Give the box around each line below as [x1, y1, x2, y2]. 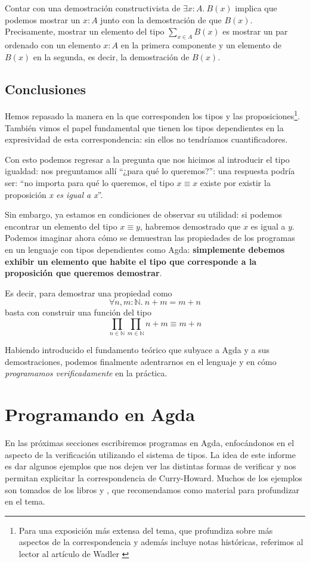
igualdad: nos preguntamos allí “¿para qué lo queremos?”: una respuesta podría [5, 165, 295, 177]
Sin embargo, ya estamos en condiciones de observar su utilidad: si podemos [5, 208, 282, 221]
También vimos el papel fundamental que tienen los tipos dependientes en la [5, 121, 284, 134]
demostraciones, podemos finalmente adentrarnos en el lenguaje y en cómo [5, 355, 277, 367]
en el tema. [5, 495, 45, 508]
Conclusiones [5, 79, 86, 98]
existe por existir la [200, 177, 271, 188]
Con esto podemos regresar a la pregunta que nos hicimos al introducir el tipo [5, 153, 290, 165]
